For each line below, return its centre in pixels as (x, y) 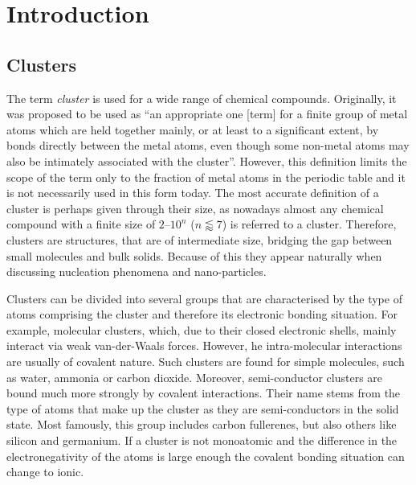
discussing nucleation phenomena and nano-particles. (137, 271)
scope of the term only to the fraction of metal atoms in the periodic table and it (206, 177)
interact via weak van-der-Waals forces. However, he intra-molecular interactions (204, 345)
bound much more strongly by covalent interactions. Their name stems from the (204, 393)
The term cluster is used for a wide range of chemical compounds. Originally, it (202, 98)
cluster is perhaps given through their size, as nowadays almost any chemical (195, 208)
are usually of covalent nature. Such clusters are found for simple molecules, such (206, 362)
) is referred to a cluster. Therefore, (309, 224)
